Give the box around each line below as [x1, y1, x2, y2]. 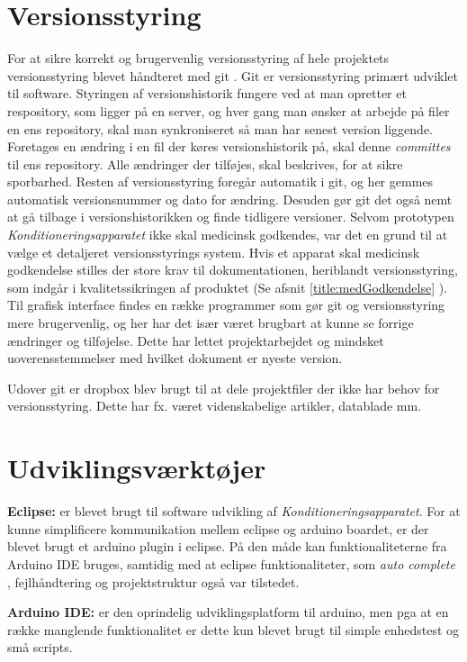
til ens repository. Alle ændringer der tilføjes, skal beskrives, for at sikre [7, 154, 403, 173]
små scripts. [7, 638, 73, 657]
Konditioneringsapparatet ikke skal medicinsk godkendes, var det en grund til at [7, 225, 448, 244]
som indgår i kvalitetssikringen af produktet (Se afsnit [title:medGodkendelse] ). [7, 277, 448, 296]
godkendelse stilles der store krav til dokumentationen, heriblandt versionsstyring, [7, 260, 458, 279]
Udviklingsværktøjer [7, 449, 266, 486]
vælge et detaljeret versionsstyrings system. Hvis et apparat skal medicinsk [7, 242, 420, 261]
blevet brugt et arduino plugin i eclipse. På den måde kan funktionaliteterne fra [7, 537, 447, 556]
